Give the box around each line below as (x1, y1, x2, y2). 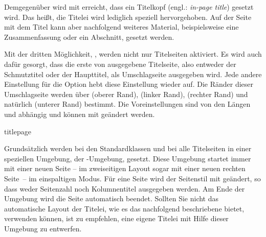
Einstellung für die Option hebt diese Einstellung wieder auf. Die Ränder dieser (4, 79, 254, 89)
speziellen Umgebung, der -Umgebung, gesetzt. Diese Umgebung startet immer (4, 153, 251, 163)
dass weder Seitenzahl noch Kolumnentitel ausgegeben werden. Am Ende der (4, 183, 245, 194)
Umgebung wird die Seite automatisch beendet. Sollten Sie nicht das (4, 193, 219, 204)
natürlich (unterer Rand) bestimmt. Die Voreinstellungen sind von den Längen (4, 99, 251, 109)
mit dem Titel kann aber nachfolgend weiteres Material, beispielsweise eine (4, 21, 239, 32)
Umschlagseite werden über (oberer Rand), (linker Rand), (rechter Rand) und (4, 88, 248, 99)
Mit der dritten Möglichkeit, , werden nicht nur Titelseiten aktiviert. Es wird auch (4, 49, 262, 59)
